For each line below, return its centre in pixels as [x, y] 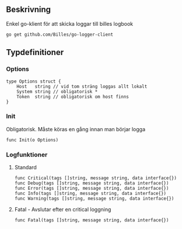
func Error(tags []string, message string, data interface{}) [92, 189]
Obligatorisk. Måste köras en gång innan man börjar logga [76, 129]
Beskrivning [29, 10]
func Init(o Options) [32, 140]
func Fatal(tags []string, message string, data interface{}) [92, 220]
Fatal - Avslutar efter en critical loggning [63, 210]
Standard [25, 168]
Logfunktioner [27, 155]
